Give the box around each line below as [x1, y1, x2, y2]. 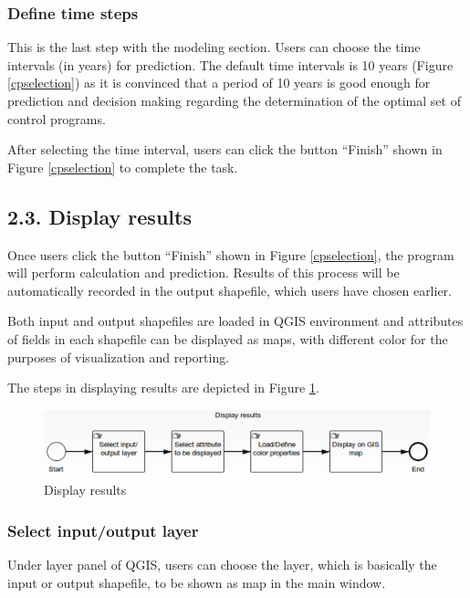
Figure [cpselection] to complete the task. [7, 157, 238, 176]
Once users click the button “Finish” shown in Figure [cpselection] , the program [7, 245, 454, 264]
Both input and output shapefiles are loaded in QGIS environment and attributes [7, 311, 464, 330]
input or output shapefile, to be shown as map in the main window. [7, 572, 386, 592]
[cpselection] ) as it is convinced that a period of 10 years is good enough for [7, 73, 431, 92]
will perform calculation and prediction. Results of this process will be [7, 263, 400, 282]
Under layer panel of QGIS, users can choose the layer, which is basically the [7, 555, 437, 574]
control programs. [7, 109, 106, 128]
